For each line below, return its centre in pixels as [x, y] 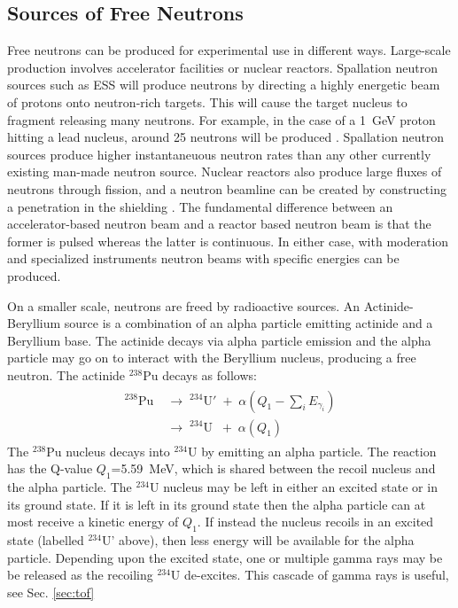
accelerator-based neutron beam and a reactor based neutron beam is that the [219, 224]
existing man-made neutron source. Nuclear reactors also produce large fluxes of [225, 171]
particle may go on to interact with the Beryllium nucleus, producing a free [212, 358]
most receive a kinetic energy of [93, 522]
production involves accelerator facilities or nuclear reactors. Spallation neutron [222, 67]
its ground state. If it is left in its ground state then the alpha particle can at [217, 504]
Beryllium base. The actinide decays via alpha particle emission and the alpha [219, 340]
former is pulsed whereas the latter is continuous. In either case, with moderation [228, 241]
